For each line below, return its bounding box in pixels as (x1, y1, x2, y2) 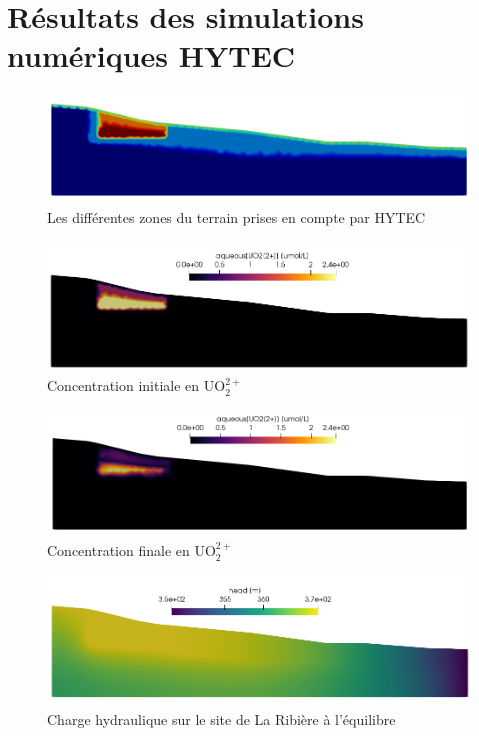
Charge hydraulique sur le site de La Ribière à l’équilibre (47, 708, 396, 729)
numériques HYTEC (7, 35, 296, 76)
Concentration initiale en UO (47, 375, 226, 396)
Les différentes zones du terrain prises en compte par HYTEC (47, 206, 426, 227)
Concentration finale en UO (47, 540, 216, 561)
